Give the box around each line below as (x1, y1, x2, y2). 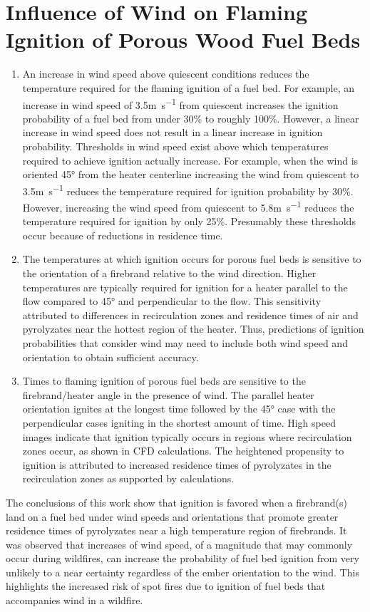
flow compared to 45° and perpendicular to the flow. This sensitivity (22, 294, 322, 308)
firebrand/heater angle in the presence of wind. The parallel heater (22, 387, 314, 402)
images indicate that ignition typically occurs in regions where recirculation (22, 429, 352, 444)
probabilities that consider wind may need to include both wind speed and (22, 335, 348, 350)
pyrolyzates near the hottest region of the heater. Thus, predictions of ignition (22, 321, 364, 336)
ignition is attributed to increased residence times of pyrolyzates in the (22, 457, 332, 472)
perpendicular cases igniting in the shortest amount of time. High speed (22, 415, 336, 430)
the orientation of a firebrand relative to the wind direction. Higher (22, 266, 317, 280)
